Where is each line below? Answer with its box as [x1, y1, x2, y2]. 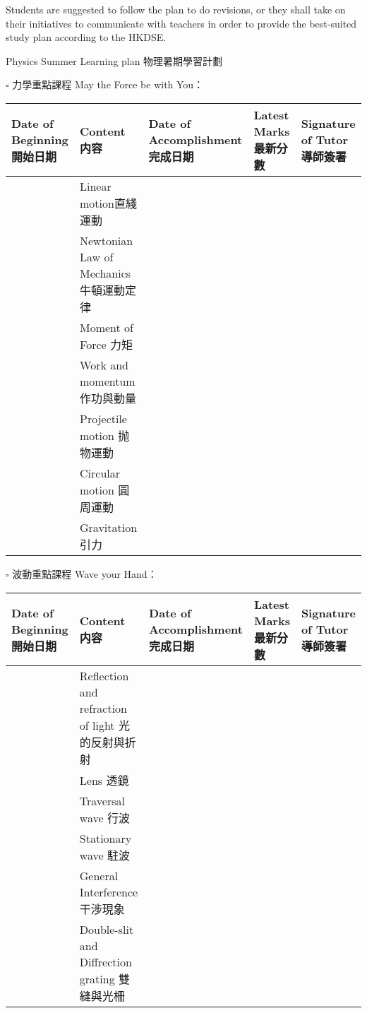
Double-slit [79, 920, 134, 937]
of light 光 [79, 716, 130, 733]
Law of [80, 248, 114, 265]
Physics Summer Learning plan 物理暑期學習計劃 [6, 53, 223, 68]
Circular [80, 464, 121, 481]
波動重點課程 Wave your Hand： [12, 566, 157, 581]
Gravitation [80, 519, 138, 535]
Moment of [80, 319, 134, 336]
